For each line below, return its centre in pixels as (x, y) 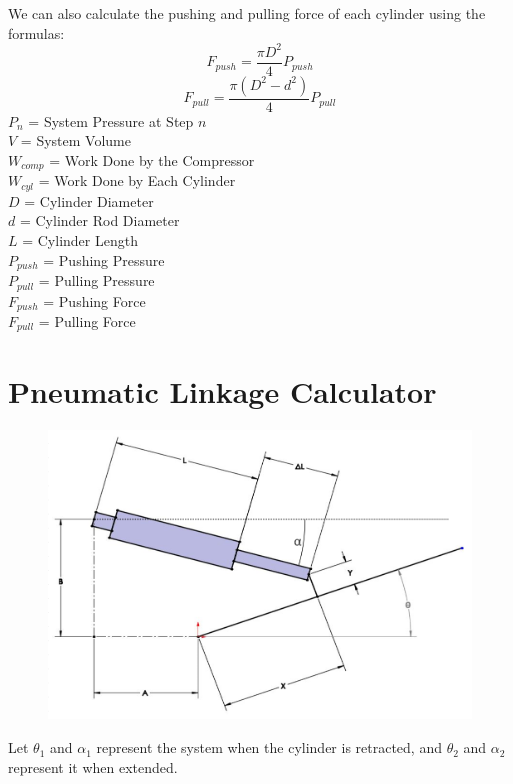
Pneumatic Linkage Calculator (222, 390)
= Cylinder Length (80, 240)
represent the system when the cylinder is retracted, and (269, 747)
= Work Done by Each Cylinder (137, 180)
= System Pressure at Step (111, 120)
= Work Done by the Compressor (152, 159)
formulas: (36, 32)
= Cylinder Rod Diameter (99, 220)
